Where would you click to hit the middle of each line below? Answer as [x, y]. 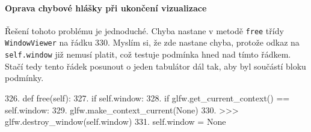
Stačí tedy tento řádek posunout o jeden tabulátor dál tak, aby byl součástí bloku [155, 66]
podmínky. [24, 78]
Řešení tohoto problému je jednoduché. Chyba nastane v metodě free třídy [144, 30]
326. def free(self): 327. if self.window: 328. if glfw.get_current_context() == [147, 97]
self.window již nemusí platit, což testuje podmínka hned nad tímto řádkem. [148, 54]
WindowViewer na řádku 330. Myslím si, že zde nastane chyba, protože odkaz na [152, 42]
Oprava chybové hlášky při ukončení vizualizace [106, 7]
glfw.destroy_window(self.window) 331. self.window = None [115, 121]
